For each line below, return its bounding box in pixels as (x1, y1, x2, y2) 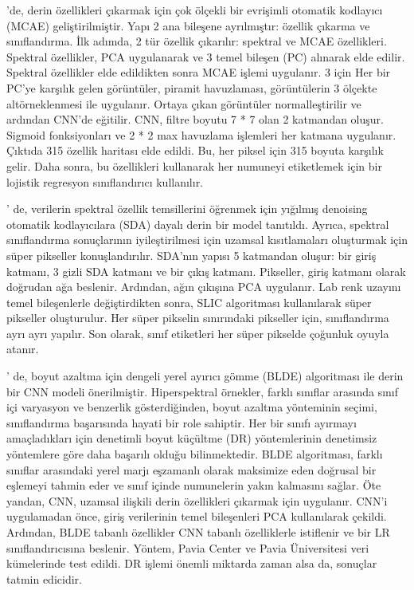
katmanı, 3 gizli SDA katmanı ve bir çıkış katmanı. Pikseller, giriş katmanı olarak (6, 262, 406, 279)
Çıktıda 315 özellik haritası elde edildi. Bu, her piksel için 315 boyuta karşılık (6, 142, 384, 159)
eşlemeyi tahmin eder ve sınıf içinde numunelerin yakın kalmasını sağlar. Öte (6, 477, 381, 494)
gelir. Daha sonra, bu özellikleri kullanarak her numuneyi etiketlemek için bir (6, 157, 382, 174)
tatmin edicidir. (6, 570, 82, 587)
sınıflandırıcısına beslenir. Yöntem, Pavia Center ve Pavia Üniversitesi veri (6, 539, 369, 556)
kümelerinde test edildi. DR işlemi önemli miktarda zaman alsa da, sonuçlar (6, 555, 377, 572)
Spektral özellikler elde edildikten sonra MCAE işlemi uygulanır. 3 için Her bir (6, 64, 391, 81)
